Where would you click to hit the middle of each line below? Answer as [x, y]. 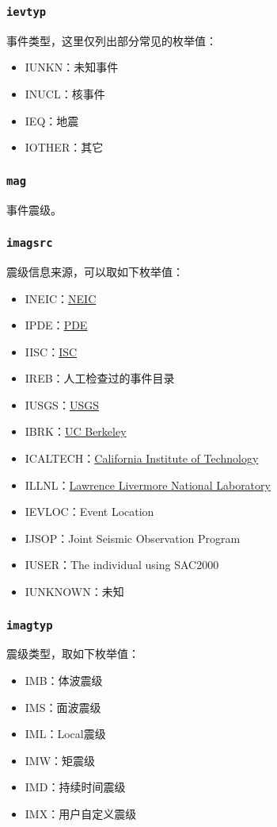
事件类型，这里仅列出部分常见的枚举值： [112, 40]
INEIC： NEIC [61, 298]
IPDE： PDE [56, 325]
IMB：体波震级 [64, 680]
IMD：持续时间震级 [75, 787]
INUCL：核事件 [65, 93]
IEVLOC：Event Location [89, 512]
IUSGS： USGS [62, 404]
